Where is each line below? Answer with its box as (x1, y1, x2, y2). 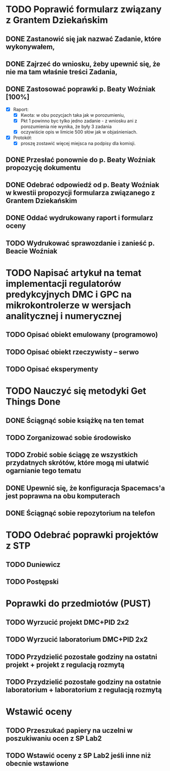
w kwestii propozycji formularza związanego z (6, 188, 155, 197)
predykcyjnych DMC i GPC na (6, 288, 132, 300)
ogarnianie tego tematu (6, 466, 81, 475)
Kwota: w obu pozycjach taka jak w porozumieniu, (20, 112, 125, 118)
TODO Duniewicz (6, 560, 61, 569)
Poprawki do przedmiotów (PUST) (6, 598, 151, 610)
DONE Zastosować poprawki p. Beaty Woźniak (6, 85, 156, 93)
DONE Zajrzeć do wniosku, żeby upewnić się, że (6, 59, 161, 68)
